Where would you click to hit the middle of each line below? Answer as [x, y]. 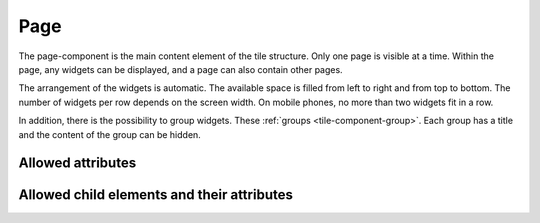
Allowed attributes [77, 163]
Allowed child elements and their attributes [156, 195]
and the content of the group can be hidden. [110, 134]
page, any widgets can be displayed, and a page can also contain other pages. [181, 69]
